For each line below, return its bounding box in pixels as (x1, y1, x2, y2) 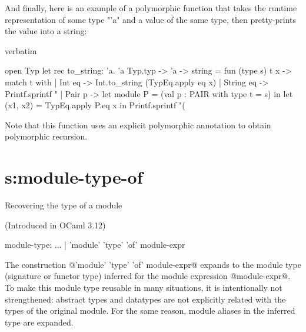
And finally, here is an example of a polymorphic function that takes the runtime (5, 2, 297, 14)
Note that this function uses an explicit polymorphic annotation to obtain (5, 118, 271, 131)
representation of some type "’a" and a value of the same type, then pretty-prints (5, 13, 297, 25)
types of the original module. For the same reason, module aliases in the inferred (5, 304, 295, 317)
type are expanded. (5, 316, 74, 328)
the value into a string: (5, 25, 87, 37)
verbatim (5, 44, 37, 57)
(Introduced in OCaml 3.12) (5, 218, 106, 231)
